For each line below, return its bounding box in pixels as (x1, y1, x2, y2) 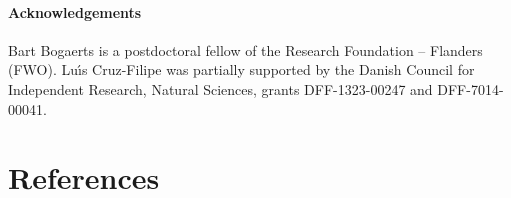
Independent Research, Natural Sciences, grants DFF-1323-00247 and (8, 78, 433, 99)
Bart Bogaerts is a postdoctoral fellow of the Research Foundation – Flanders (8, 39, 483, 60)
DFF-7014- (437, 78, 504, 99)
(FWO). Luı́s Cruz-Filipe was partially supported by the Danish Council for (8, 59, 475, 80)
